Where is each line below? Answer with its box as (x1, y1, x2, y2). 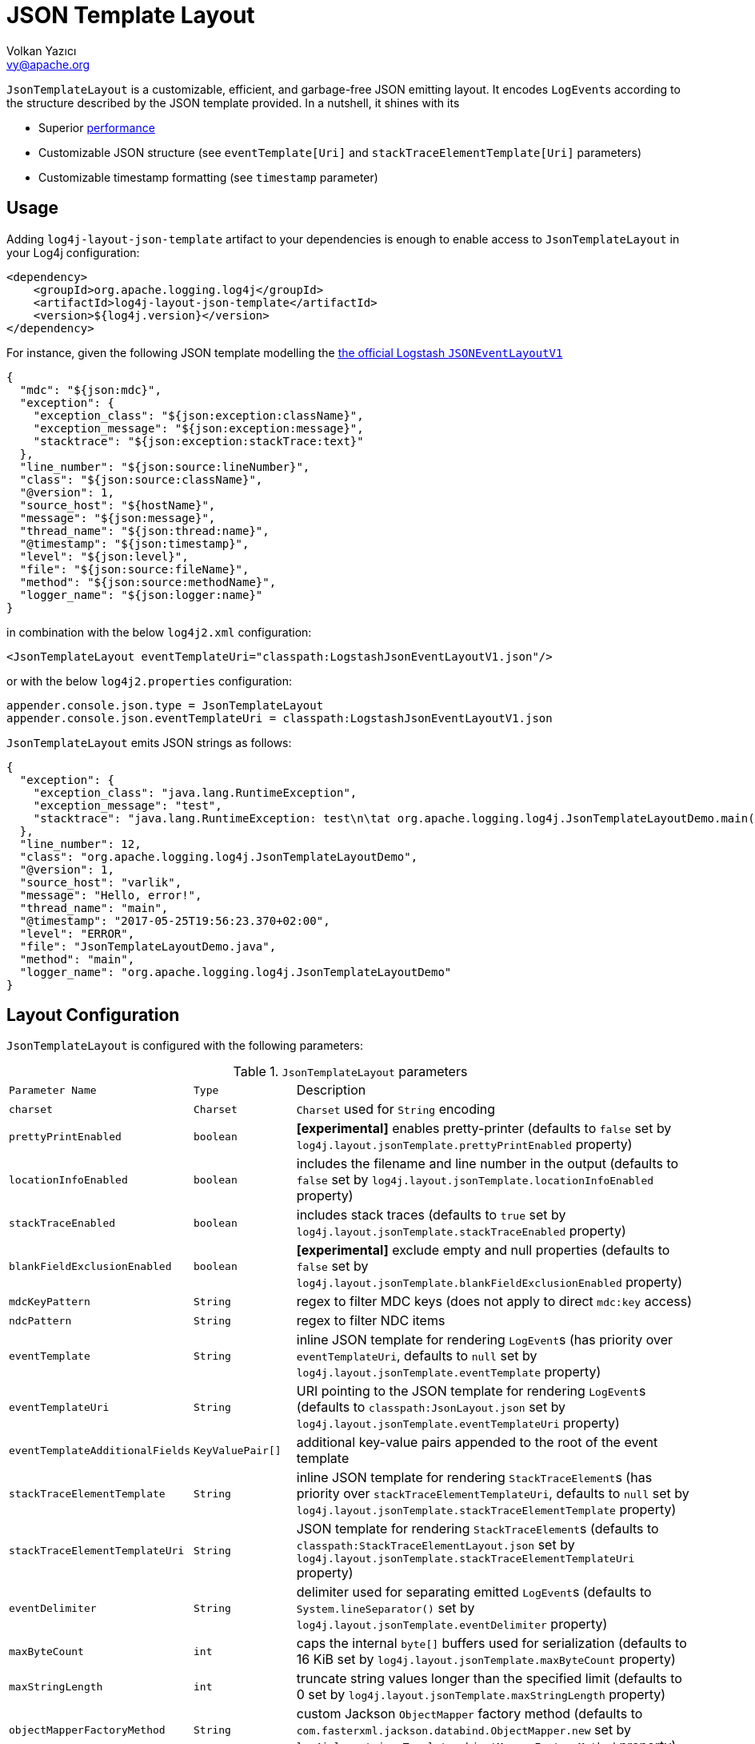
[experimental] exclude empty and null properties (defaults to (296, 1242, 670, 1259)
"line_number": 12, (19, 837, 142, 850)
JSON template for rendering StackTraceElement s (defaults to (296, 1521, 659, 1537)
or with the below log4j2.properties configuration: (6, 673, 293, 688)
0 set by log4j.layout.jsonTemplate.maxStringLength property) (296, 1686, 666, 1703)
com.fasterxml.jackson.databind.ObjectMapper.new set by (296, 1722, 632, 1738)
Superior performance (38, 120, 155, 135)
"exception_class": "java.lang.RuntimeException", (33, 786, 358, 799)
